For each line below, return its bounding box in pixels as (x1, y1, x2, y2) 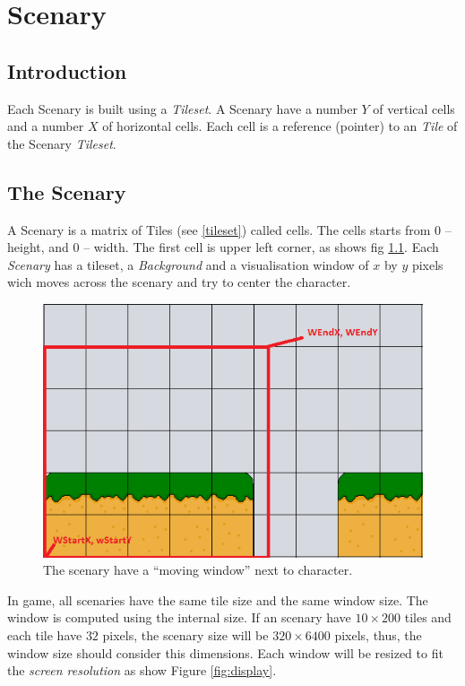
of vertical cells (373, 99, 455, 117)
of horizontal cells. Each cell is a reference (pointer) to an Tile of (102, 117, 458, 135)
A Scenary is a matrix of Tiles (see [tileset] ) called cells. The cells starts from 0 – (7, 220, 452, 239)
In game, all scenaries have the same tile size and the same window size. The (7, 590, 428, 609)
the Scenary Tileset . (7, 134, 116, 152)
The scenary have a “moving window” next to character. (43, 560, 353, 579)
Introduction (7, 56, 127, 84)
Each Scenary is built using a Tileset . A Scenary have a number (7, 99, 357, 117)
